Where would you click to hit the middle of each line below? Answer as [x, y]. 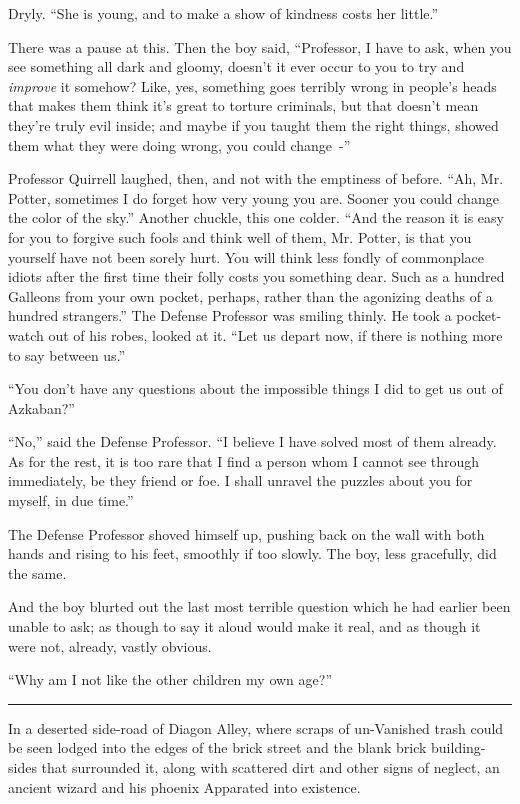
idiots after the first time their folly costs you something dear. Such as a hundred [256, 276]
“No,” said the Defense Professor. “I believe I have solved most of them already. [252, 441]
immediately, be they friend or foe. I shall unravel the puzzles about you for [240, 480]
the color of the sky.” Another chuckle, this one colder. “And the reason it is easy [256, 217]
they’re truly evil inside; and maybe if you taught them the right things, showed [253, 124]
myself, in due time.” [71, 500]
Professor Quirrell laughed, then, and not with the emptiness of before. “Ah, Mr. [256, 178]
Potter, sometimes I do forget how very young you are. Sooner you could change [253, 197]
